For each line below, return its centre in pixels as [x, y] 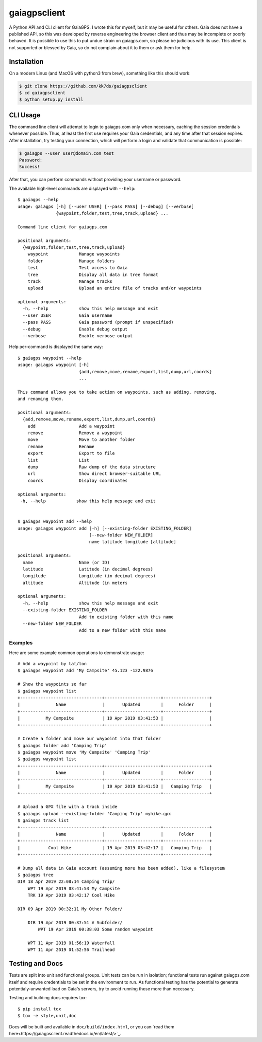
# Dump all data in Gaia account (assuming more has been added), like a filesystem [121, 868]
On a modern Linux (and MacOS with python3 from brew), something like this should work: [100, 73]
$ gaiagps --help [38, 200]
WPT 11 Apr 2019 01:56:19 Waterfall [71, 943]
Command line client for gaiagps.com [63, 227]
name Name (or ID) [66, 562]
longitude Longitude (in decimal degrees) [89, 576]
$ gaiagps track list [43, 820]
